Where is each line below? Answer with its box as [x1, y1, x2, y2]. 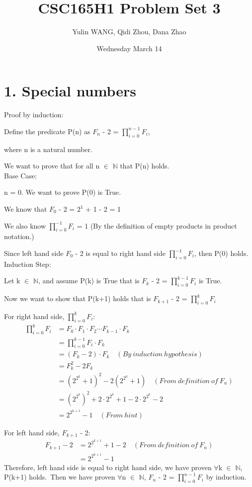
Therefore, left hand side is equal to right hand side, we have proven [4, 462, 212, 472]
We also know [4, 220, 46, 231]
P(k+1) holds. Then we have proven [4, 472, 115, 482]
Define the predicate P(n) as [4, 126, 90, 136]
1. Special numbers [4, 81, 137, 101]
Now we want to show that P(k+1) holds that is [4, 293, 151, 304]
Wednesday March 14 [96, 43, 162, 53]
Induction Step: [4, 258, 51, 269]
